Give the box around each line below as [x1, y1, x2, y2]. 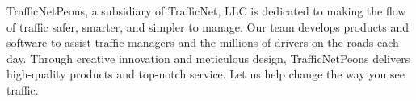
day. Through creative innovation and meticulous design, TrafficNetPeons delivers [6, 49, 410, 66]
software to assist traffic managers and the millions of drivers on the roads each [6, 34, 399, 51]
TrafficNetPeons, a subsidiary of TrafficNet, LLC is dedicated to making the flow [6, 2, 406, 19]
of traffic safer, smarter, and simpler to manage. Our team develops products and [6, 18, 410, 35]
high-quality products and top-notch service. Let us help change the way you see [6, 65, 405, 82]
